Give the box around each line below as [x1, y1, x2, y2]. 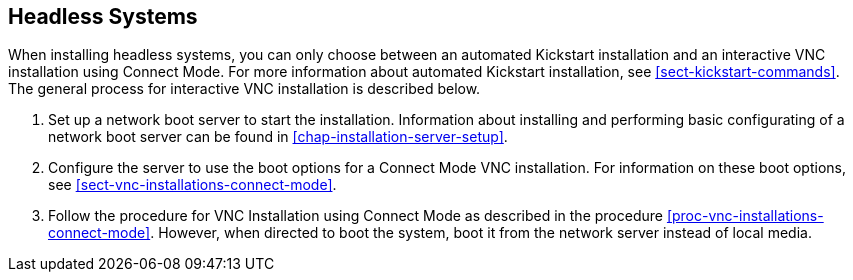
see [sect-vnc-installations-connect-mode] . [48, 176, 337, 194]
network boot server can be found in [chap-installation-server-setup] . [48, 128, 508, 146]
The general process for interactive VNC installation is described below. [8, 80, 481, 98]
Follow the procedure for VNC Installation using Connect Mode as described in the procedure [48, 207, 663, 225]
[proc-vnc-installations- [666, 207, 824, 225]
